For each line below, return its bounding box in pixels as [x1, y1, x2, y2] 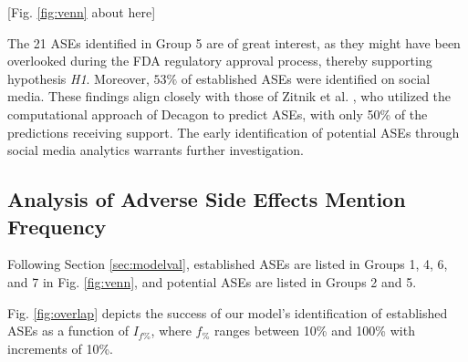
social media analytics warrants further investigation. [7, 140, 304, 160]
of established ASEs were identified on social [181, 68, 431, 88]
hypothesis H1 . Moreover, [7, 68, 150, 88]
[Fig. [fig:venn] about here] [7, 3, 156, 21]
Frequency [7, 212, 107, 240]
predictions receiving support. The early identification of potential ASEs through [7, 122, 460, 141]
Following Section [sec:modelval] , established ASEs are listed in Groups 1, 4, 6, [7, 254, 448, 274]
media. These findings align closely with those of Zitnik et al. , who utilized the [7, 87, 452, 106]
